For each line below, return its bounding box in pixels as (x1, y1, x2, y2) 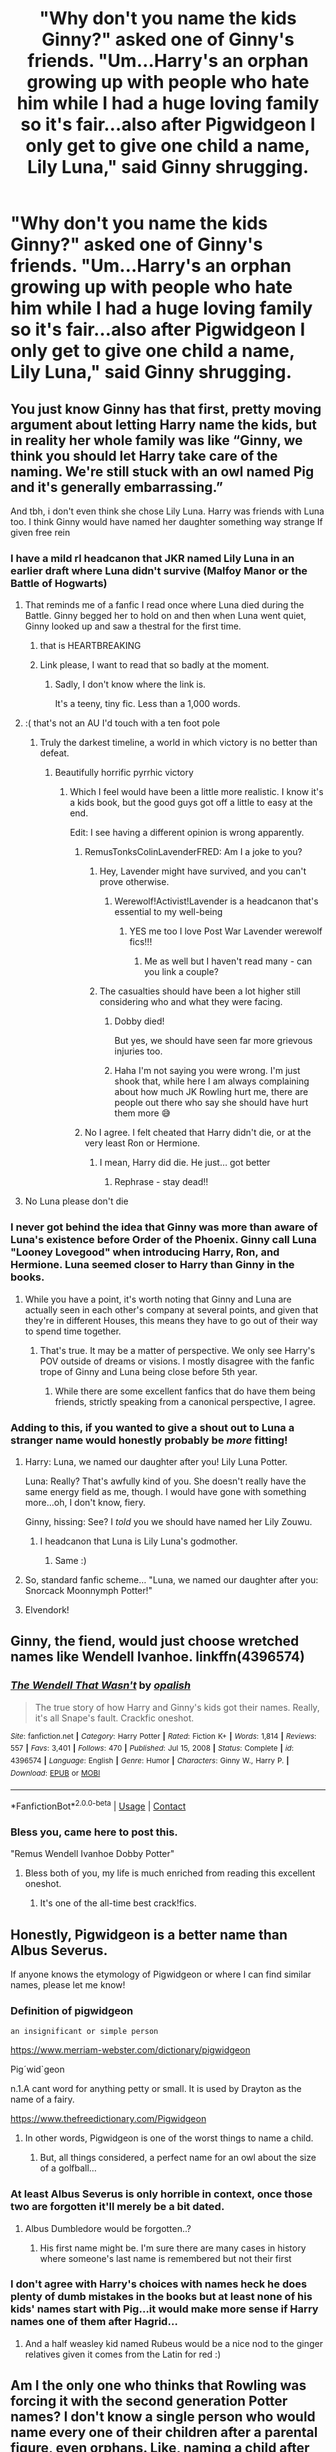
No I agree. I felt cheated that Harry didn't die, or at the (84, 1127, 312, 1139)
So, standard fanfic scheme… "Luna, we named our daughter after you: (24, 1573, 319, 1586)
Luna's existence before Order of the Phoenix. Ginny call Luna (10, 1233, 317, 1247)
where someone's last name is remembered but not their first (39, 2252, 292, 2264)
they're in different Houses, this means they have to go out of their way (24, 1314, 318, 1326)
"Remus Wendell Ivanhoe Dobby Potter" (10, 1848, 175, 1860)
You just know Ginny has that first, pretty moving (10, 400, 322, 417)
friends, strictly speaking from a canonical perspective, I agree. (54, 1395, 316, 1407)
